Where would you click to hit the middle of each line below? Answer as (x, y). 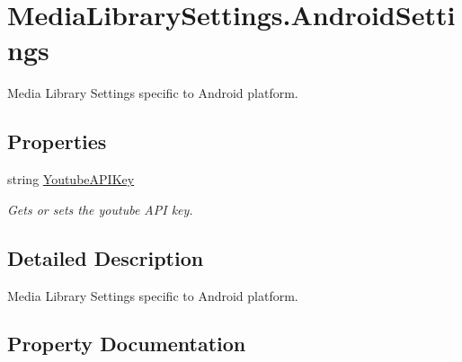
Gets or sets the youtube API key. (100, 209)
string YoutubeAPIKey (71, 179)
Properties (57, 141)
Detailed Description (106, 257)
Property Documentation (127, 344)
